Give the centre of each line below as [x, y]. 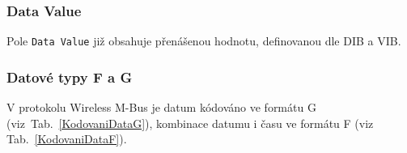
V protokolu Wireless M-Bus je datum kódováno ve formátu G [161, 107]
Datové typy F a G [70, 76]
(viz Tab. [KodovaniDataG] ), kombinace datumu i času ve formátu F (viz [190, 123]
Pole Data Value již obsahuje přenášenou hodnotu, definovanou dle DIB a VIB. [204, 41]
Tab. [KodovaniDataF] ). [67, 139]
